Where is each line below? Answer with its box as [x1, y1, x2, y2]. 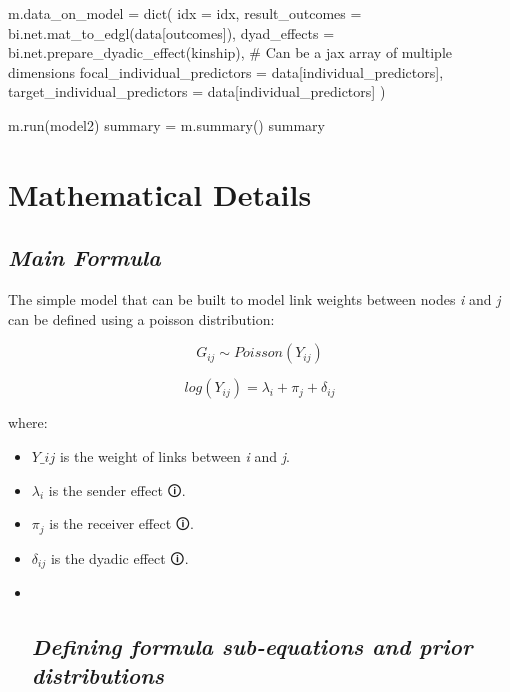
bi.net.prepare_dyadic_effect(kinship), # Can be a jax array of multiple [8, 42, 453, 63]
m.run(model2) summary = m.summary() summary [8, 114, 326, 135]
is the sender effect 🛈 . [48, 479, 186, 500]
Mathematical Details [8, 173, 312, 214]
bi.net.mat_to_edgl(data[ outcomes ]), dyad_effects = [8, 22, 335, 43]
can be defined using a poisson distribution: [8, 308, 275, 329]
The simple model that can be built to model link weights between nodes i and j [8, 289, 501, 310]
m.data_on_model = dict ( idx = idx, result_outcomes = [8, 3, 362, 23]
